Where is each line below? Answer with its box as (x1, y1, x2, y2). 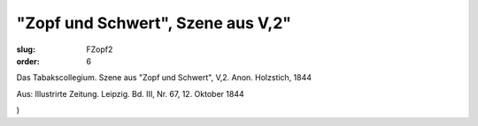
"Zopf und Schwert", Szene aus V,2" (16, 13, 292, 33)
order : (16, 56, 40, 66)
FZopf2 (86, 44, 113, 55)
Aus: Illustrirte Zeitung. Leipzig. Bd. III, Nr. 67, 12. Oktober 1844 (16, 88, 244, 99)
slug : (16, 44, 35, 55)
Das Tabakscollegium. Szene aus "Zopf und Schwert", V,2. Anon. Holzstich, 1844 (16, 72, 312, 83)
